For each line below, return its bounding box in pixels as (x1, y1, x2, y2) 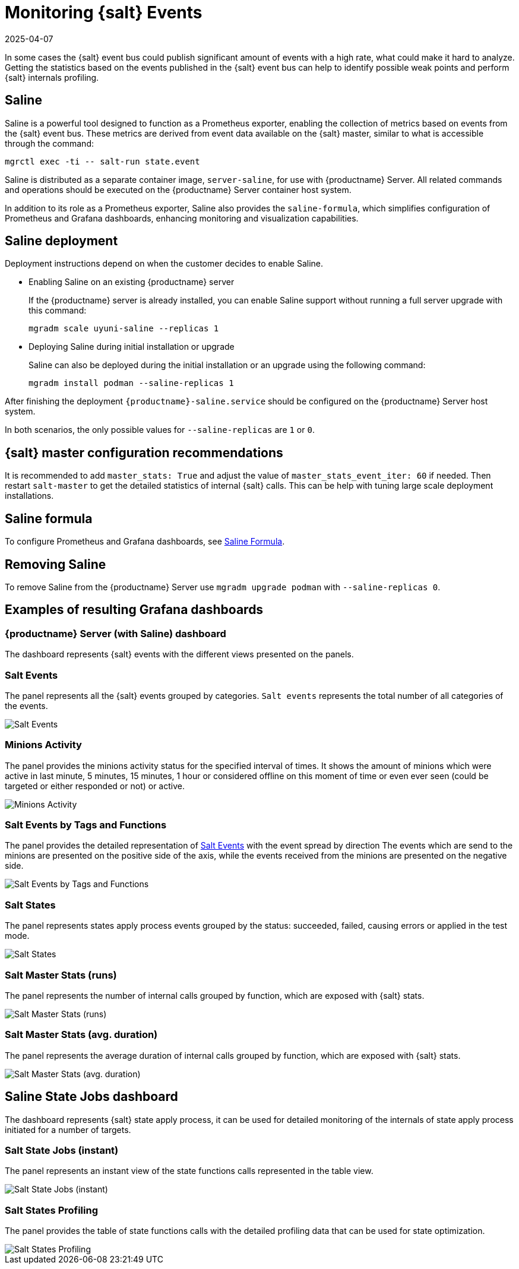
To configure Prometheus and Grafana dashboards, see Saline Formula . (5, 536, 285, 547)
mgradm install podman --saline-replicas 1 (29, 378, 234, 388)
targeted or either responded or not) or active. (5, 780, 185, 791)
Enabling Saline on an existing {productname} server (29, 277, 235, 287)
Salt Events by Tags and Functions (5, 819, 167, 831)
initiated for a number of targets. (5, 1124, 131, 1135)
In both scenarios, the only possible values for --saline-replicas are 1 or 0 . (5, 425, 315, 435)
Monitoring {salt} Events (5, 2, 202, 23)
